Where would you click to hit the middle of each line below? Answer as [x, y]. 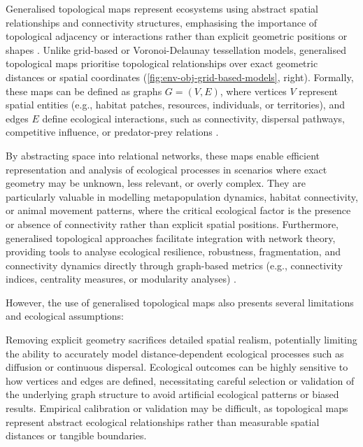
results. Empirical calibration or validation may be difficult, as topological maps [177, 408]
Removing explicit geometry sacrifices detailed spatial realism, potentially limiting [181, 340]
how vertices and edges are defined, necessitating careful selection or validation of [180, 380]
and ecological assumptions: [65, 316]
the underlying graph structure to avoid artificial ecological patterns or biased [172, 394]
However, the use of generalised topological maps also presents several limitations [180, 302]
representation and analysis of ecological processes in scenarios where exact [166, 169]
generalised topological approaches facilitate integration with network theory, [171, 237]
